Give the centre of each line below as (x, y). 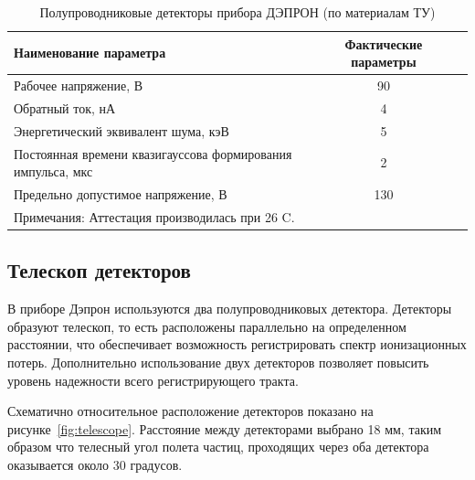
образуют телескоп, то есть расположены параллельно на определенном (207, 326)
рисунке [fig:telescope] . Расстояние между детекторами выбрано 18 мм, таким (225, 428)
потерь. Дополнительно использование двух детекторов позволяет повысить (218, 362)
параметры (384, 62)
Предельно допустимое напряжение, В (121, 194)
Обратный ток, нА (65, 107)
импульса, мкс (53, 171)
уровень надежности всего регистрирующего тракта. (153, 380)
